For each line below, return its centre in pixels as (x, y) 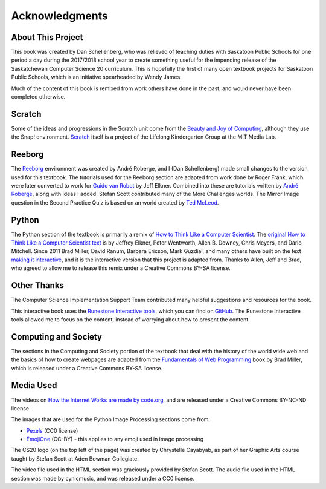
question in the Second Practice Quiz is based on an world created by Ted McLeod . (115, 202)
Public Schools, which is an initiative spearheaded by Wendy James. (97, 77)
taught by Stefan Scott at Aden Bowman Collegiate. (75, 458)
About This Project (47, 37)
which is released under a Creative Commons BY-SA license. (87, 368)
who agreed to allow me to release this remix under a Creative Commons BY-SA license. (121, 268)
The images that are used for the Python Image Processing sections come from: (111, 419)
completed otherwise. (38, 97)
